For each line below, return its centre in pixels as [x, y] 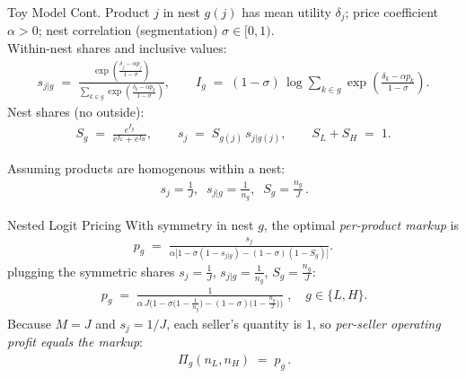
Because [29, 323]
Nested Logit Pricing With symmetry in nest [131, 224]
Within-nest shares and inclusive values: [117, 48]
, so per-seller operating [376, 323]
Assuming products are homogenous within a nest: [146, 168]
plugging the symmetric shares [91, 271]
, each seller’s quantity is [234, 323]
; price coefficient [392, 12]
